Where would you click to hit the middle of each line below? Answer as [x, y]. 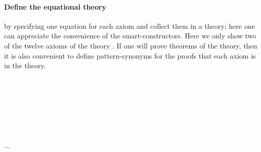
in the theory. [25, 65]
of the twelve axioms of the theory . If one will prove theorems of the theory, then [131, 45]
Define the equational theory [55, 6]
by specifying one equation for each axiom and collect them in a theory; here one [129, 26]
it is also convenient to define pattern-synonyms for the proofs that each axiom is [130, 55]
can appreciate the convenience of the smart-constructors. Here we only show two [130, 36]
